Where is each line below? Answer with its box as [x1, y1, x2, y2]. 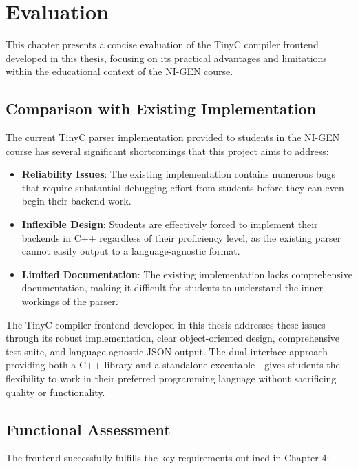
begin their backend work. [21, 194, 131, 208]
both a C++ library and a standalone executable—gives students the [48, 357, 340, 372]
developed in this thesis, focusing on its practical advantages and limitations [6, 50, 327, 65]
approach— [289, 344, 337, 358]
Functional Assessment [6, 418, 171, 439]
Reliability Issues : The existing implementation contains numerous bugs [21, 167, 336, 181]
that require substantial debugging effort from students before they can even [21, 180, 344, 194]
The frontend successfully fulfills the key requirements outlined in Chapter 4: [6, 450, 330, 465]
